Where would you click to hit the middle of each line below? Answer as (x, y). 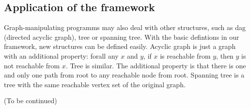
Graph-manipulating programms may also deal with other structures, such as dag (125, 27)
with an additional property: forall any (61, 55)
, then (225, 55)
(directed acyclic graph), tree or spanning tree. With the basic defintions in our (122, 37)
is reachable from (185, 55)
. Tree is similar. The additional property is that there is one (156, 65)
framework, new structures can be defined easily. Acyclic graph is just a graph (120, 46)
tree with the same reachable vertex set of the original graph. (95, 84)
